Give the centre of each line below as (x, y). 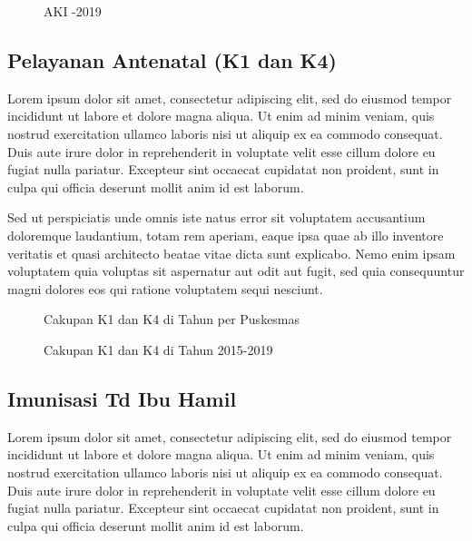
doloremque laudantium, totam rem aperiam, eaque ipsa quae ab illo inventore (226, 235)
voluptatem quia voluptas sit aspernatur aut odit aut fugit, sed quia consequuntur (236, 271)
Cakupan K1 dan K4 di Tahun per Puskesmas (172, 319)
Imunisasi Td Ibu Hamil (122, 398)
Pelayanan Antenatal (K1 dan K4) (172, 59)
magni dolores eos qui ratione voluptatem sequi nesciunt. (165, 288)
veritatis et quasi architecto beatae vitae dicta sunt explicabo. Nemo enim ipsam (231, 253)
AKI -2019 (73, 11)
